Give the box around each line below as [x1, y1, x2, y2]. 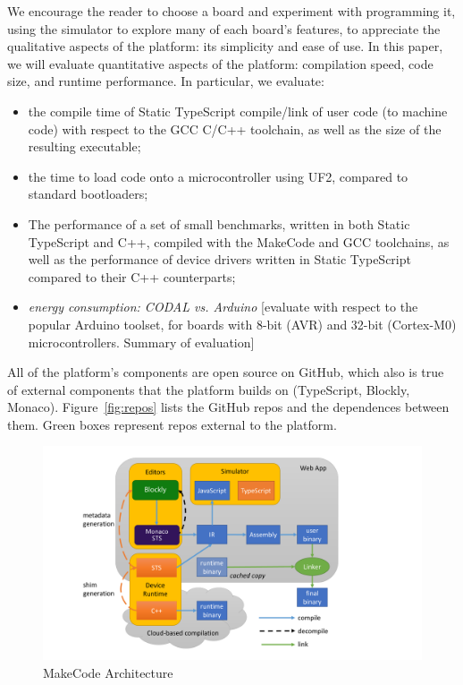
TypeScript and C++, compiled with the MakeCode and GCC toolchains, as [28, 232, 450, 251]
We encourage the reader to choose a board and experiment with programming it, [7, 2, 456, 20]
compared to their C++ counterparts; [28, 267, 236, 286]
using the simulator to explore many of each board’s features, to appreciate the [7, 19, 441, 38]
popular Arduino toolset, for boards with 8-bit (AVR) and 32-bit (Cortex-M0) [28, 314, 457, 333]
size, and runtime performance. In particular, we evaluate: [7, 72, 324, 90]
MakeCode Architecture [43, 663, 173, 681]
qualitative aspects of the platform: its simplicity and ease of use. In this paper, [7, 37, 443, 56]
